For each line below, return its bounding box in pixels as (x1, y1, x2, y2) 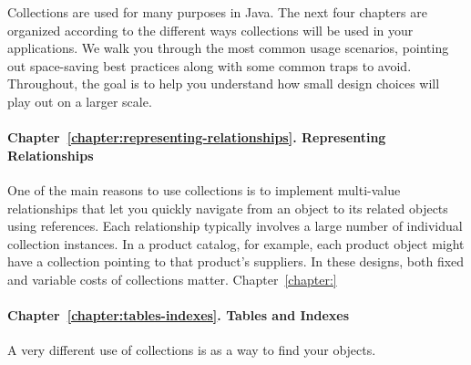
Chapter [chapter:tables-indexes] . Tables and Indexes (7, 306, 350, 325)
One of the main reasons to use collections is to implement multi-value (7, 180, 401, 199)
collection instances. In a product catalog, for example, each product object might (7, 234, 465, 253)
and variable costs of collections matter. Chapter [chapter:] (7, 269, 337, 288)
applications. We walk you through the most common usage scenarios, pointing (7, 38, 449, 57)
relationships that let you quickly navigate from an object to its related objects (7, 198, 448, 217)
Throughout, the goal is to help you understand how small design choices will (7, 74, 440, 93)
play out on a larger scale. (7, 91, 152, 110)
